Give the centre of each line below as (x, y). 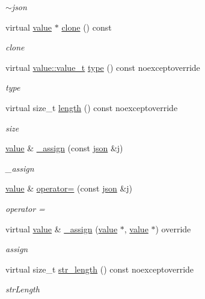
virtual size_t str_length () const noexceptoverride (100, 269)
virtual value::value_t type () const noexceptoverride (103, 67)
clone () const (87, 27)
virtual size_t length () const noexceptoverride (92, 107)
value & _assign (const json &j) (64, 148)
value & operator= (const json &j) (69, 188)
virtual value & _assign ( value (62, 228)
